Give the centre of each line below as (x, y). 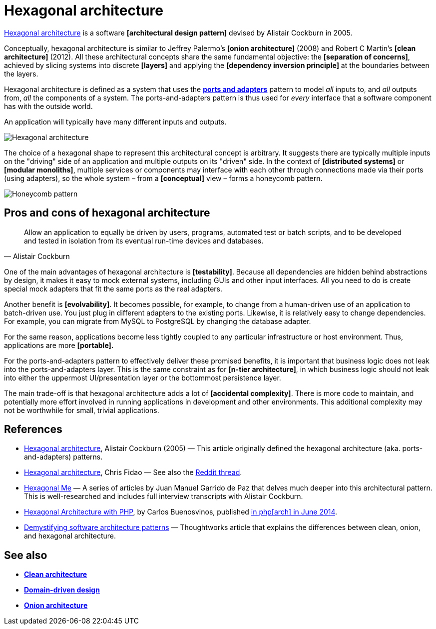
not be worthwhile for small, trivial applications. (82, 410)
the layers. (21, 73)
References (33, 429)
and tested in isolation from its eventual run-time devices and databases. (144, 240)
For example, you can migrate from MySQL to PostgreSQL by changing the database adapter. (158, 321)
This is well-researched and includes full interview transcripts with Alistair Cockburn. (164, 496)
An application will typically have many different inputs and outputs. (115, 121)
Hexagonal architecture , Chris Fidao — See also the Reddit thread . (133, 472)
